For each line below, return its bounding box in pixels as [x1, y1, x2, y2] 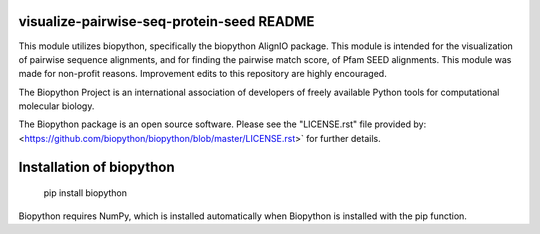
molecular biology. [18, 100, 95, 112]
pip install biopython [43, 187, 128, 199]
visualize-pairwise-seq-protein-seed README [18, 13, 315, 30]
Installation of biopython [18, 158, 175, 175]
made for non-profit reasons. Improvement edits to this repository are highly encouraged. [18, 68, 387, 80]
